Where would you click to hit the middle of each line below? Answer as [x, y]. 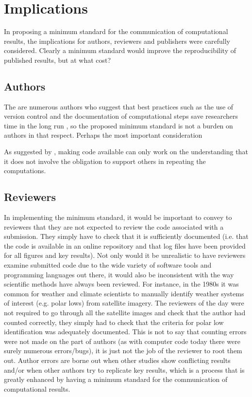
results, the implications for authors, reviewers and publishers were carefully [117, 41]
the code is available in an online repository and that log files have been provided [125, 245]
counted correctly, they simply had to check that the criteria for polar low [114, 322]
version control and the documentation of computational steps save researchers [121, 116]
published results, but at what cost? [58, 60]
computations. [25, 171]
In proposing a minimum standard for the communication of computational [116, 31]
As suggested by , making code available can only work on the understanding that [126, 152]
